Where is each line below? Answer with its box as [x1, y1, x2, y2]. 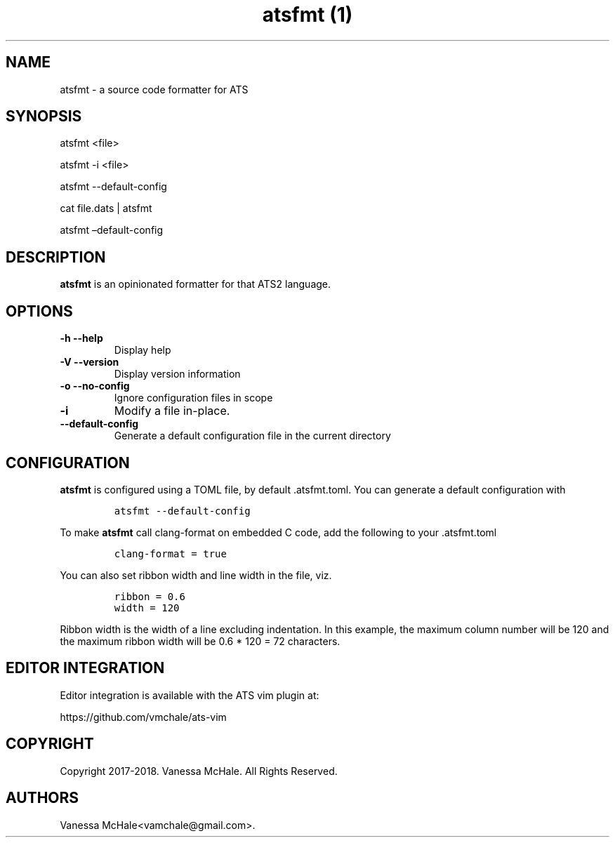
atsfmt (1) [262, 3, 353, 27]
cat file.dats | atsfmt [60, 202, 152, 215]
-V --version [60, 356, 119, 369]
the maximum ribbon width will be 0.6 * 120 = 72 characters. [60, 635, 340, 647]
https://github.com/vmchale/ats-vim [60, 710, 227, 723]
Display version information [114, 368, 241, 380]
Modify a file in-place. [114, 404, 230, 418]
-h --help [60, 332, 103, 345]
